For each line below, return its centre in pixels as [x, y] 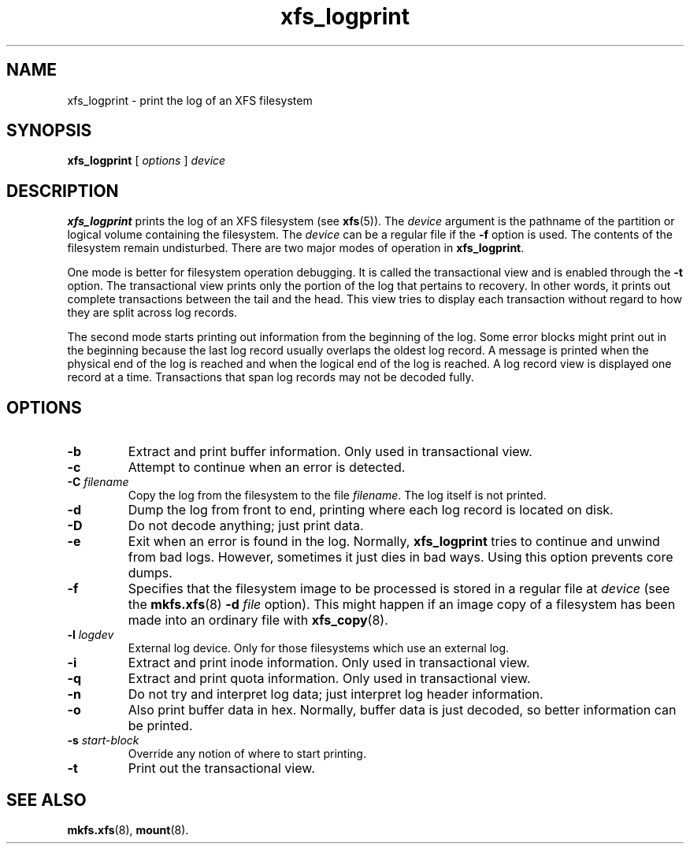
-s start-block [103, 741]
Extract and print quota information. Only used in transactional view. [329, 679]
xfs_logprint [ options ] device [147, 161]
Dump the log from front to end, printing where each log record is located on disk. [371, 510]
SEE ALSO [46, 800]
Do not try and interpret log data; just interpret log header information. [336, 694]
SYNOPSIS [49, 131]
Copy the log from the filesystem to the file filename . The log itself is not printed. [337, 496]
